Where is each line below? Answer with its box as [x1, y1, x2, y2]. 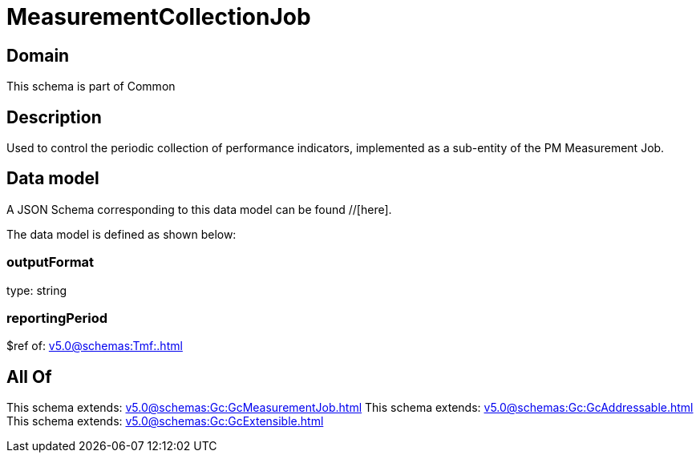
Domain [6, 45, 70, 66]
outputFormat [6, 254, 95, 271]
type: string [6, 283, 67, 297]
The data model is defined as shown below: [6, 227, 237, 241]
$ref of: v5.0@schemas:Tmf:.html [6, 339, 183, 353]
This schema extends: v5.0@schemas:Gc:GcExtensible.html [6, 414, 324, 429]
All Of [6, 366, 52, 387]
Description [6, 107, 102, 127]
